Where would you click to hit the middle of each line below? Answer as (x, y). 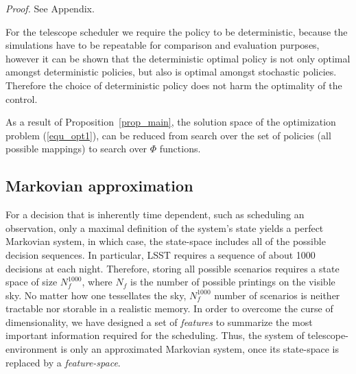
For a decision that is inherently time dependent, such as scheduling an (155, 214)
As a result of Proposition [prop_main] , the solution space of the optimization (171, 122)
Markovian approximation (99, 186)
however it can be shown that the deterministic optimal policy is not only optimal (178, 58)
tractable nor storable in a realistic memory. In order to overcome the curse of (169, 308)
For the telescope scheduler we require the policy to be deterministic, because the (177, 31)
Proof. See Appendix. (50, 8)
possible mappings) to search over (76, 149)
